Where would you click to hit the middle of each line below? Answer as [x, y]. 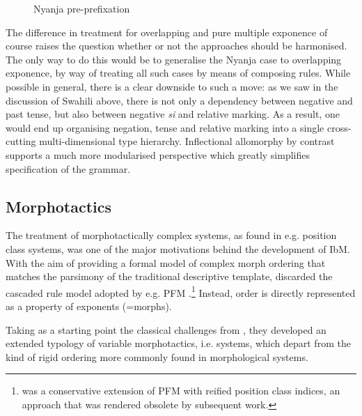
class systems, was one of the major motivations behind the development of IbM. [178, 248]
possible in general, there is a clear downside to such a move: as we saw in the [172, 86]
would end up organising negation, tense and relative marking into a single [165, 127]
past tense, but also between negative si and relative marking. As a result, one [173, 114]
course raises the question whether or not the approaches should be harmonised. [176, 46]
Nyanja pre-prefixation [82, 8]
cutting [21, 141]
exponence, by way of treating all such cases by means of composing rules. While [178, 73]
